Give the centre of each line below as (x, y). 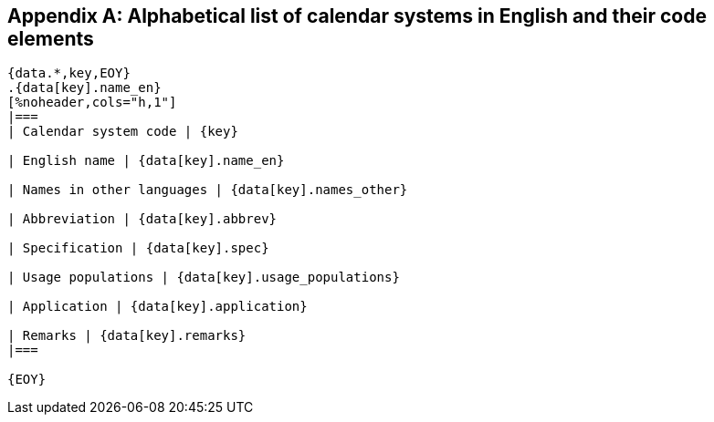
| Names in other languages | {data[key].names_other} (208, 190)
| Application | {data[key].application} (157, 307)
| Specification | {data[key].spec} (138, 248)
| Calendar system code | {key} (123, 132)
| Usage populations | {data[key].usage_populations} (204, 278)
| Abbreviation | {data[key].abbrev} (142, 219)
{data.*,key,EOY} (69, 73)
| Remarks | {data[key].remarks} (127, 336)
